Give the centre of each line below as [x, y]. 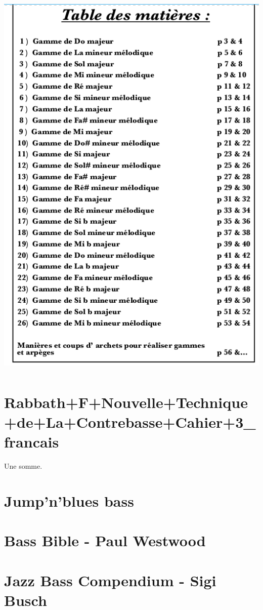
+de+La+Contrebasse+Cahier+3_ [130, 421]
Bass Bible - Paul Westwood [105, 540]
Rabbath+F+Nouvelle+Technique [126, 402]
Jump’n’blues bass [69, 500]
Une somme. [23, 465]
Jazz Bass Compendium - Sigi [110, 580]
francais [32, 442]
